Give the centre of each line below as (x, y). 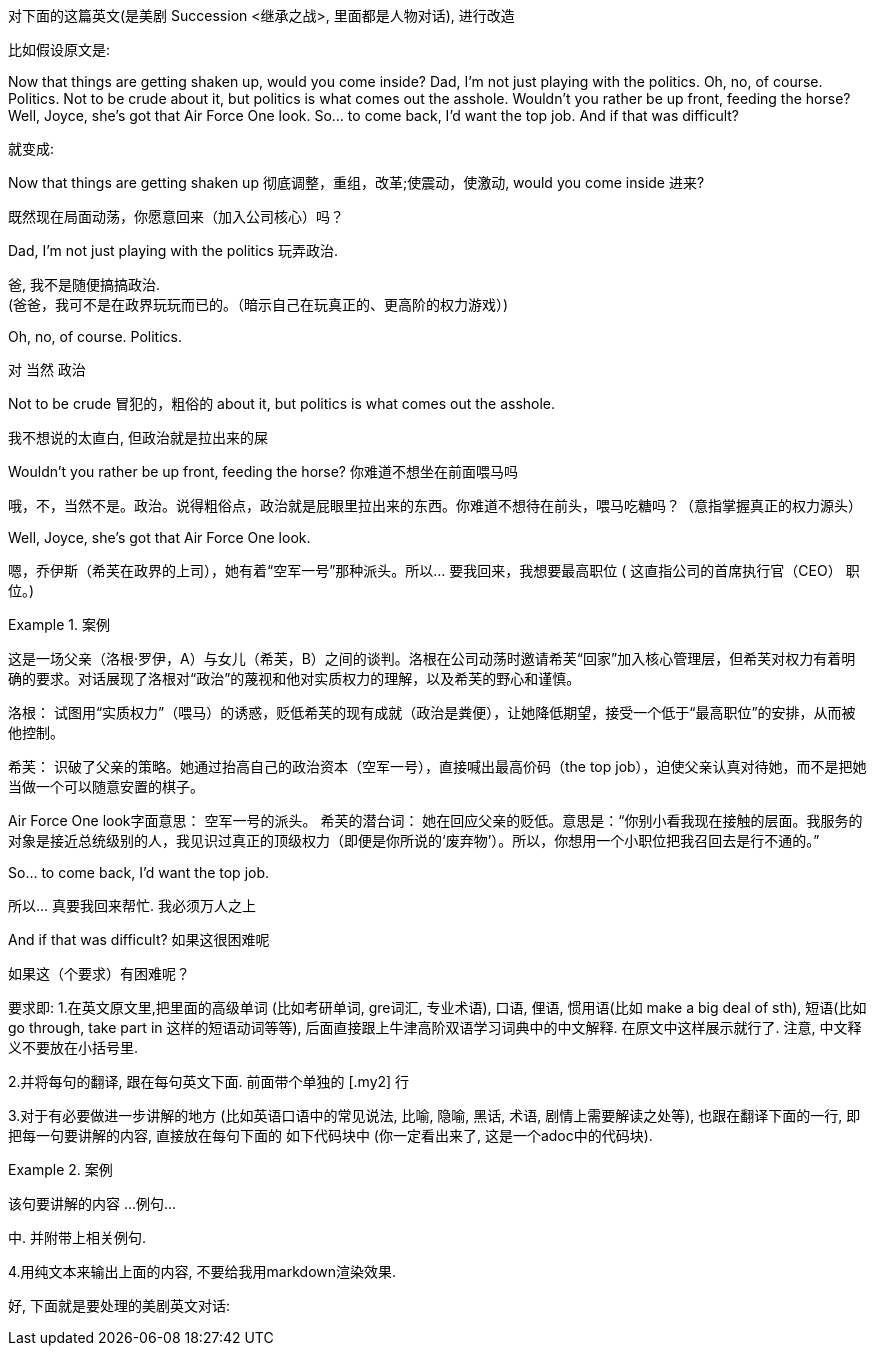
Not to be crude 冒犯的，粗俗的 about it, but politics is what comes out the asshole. (282, 403)
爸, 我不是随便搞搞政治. (84, 284)
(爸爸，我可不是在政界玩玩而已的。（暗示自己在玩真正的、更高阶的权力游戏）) (258, 304)
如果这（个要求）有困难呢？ (99, 973)
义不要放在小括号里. (73, 1047)
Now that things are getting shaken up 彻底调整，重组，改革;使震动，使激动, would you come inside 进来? (356, 182)
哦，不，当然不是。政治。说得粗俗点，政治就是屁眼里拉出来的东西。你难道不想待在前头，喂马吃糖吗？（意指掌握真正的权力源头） (435, 505)
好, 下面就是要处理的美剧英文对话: (119, 1305)
